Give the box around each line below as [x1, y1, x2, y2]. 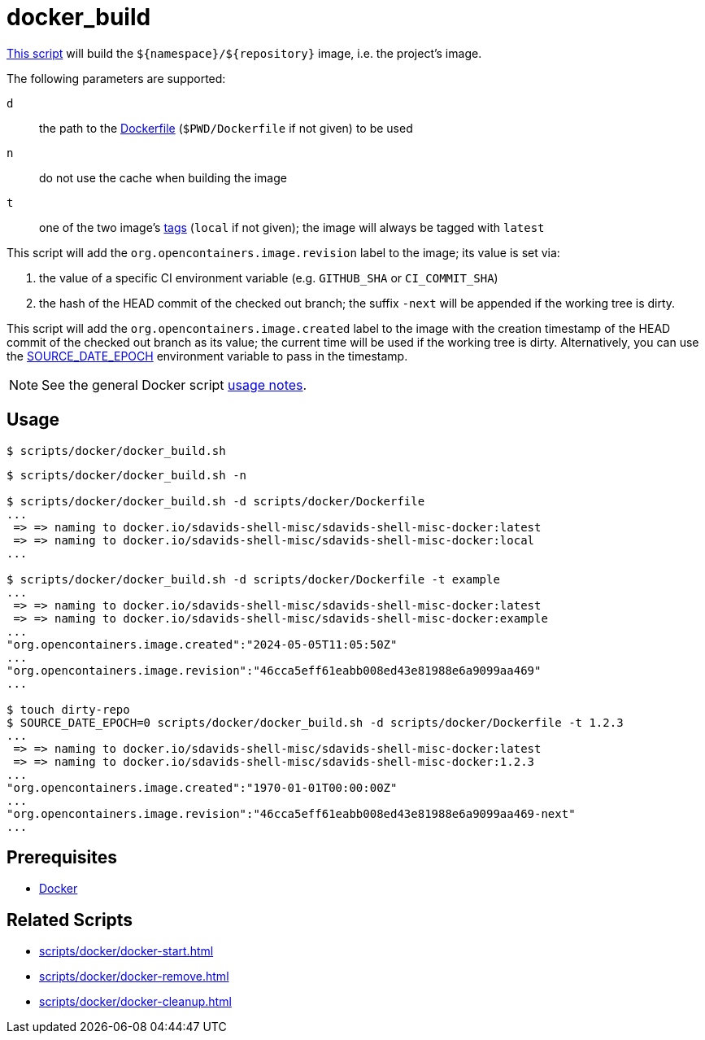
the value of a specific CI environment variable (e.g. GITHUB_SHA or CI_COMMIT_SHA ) [39, 270, 498, 285]
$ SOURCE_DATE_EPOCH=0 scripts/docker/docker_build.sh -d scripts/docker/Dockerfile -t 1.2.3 [7, 715, 624, 729]
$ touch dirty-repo [7, 702, 130, 716]
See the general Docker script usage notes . [41, 376, 307, 393]
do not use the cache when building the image [39, 170, 287, 185]
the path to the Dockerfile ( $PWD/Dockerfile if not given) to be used [39, 120, 413, 135]
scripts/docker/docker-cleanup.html [39, 994, 232, 1009]
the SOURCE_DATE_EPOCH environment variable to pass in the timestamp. [7, 348, 408, 363]
